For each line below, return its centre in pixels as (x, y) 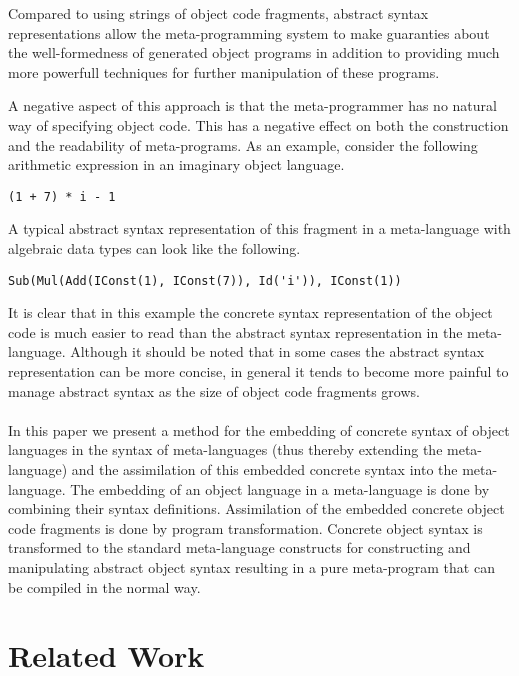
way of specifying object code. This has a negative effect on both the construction (258, 124)
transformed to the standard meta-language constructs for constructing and (239, 547)
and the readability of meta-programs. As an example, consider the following (243, 144)
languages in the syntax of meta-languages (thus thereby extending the (225, 449)
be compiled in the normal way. (104, 586)
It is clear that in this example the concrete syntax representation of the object (250, 312)
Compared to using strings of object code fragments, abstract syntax (218, 13)
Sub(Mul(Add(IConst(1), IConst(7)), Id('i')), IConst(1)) (205, 280)
